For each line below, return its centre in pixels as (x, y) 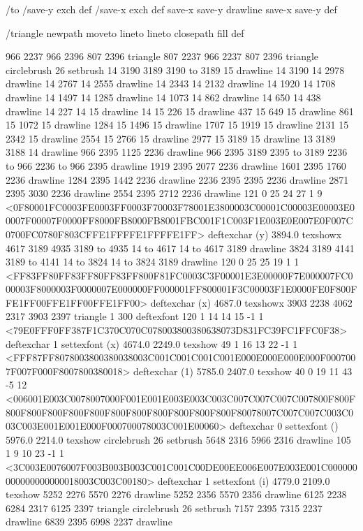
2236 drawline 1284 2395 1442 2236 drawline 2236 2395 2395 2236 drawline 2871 (177, 179)
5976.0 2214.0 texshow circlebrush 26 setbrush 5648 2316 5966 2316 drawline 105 (178, 439)
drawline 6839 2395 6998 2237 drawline (89, 522)
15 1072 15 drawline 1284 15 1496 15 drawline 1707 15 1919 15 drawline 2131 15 (177, 125)
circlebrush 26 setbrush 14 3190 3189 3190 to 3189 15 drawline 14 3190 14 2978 (175, 70)
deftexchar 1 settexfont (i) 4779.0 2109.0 (244, 480)
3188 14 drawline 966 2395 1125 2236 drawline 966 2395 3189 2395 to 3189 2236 (177, 152)
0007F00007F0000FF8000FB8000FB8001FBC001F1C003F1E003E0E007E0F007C (179, 220)
